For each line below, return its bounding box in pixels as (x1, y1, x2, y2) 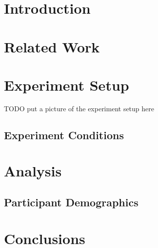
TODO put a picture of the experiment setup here (4, 103, 154, 113)
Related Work (4, 36, 100, 56)
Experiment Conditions (4, 127, 124, 142)
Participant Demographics (4, 195, 138, 210)
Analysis (4, 161, 62, 181)
